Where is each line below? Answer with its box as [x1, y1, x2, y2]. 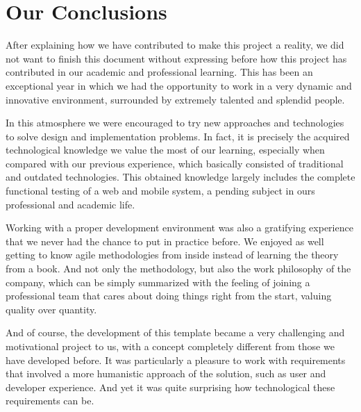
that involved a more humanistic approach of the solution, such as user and [6, 366, 326, 381]
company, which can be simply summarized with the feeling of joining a [6, 274, 310, 289]
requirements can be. [6, 393, 94, 408]
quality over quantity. [6, 302, 97, 316]
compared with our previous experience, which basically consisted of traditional [6, 156, 344, 170]
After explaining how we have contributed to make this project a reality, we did [6, 38, 344, 52]
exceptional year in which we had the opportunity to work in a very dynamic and [6, 78, 352, 92]
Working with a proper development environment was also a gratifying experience [6, 220, 353, 235]
